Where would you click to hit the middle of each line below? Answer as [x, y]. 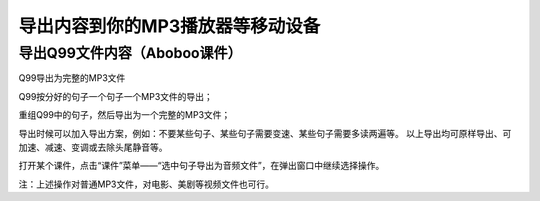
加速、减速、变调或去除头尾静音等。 [93, 147]
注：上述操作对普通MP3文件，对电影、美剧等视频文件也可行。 [146, 184]
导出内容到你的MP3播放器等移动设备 [169, 26]
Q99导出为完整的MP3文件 [72, 78]
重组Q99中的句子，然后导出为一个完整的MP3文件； [124, 115]
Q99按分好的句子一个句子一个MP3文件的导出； [116, 96]
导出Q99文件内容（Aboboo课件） [130, 53]
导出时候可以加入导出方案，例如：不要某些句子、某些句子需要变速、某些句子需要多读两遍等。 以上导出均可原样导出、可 [265, 133]
